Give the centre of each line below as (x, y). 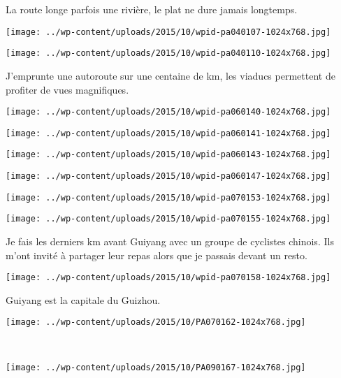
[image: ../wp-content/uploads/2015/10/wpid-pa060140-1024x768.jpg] (168, 112)
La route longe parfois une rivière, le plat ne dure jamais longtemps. (152, 9)
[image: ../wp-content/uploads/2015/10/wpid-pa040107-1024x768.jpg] (168, 32)
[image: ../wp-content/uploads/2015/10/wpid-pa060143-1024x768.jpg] (168, 155)
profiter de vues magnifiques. (67, 89)
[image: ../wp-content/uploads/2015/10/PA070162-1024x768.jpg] (156, 322)
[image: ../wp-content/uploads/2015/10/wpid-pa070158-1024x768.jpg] (168, 278)
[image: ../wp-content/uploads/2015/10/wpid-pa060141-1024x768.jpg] (168, 133)
